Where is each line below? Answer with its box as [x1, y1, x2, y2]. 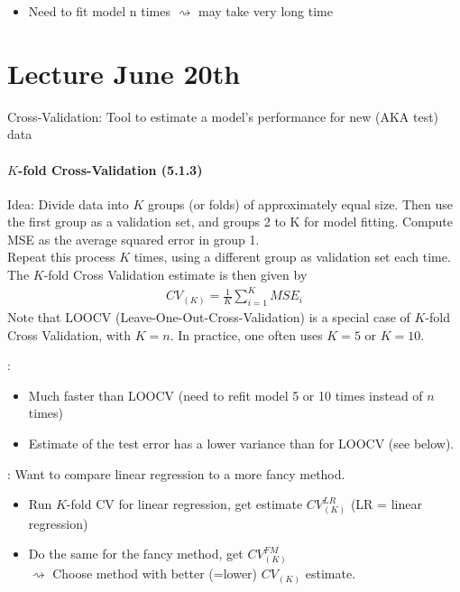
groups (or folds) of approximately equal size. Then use [147, 194, 453, 213]
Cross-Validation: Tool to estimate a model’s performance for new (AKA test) [7, 106, 439, 125]
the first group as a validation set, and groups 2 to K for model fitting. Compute [7, 212, 453, 231]
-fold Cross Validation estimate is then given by [43, 265, 308, 284]
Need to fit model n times [28, 2, 170, 20]
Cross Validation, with [7, 325, 132, 344]
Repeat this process [7, 247, 115, 266]
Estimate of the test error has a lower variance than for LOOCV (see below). [28, 433, 455, 452]
